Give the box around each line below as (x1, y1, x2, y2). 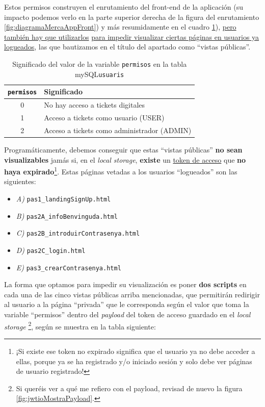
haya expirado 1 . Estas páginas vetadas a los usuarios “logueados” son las (4, 165, 237, 176)
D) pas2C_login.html (16, 244, 86, 255)
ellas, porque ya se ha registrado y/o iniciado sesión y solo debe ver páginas (16, 355, 252, 366)
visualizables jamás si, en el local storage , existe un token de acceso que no (4, 154, 246, 165)
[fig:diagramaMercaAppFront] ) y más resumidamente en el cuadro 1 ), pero (4, 21, 236, 32)
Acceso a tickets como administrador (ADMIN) (44, 124, 192, 135)
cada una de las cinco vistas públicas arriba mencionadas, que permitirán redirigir (4, 289, 260, 299)
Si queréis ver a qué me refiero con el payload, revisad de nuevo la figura (16, 383, 243, 393)
